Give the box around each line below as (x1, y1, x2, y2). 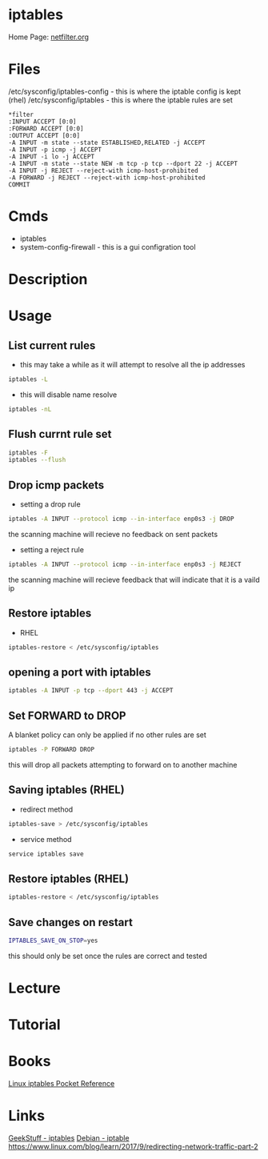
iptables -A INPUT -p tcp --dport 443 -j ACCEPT (8, 687, 174, 695)
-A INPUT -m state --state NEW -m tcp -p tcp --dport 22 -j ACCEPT (8, 159, 238, 167)
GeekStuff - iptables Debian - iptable (8, 1133, 130, 1143)
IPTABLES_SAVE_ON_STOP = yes (8, 936, 98, 944)
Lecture (8, 979, 62, 997)
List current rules (8, 339, 96, 352)
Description (8, 271, 88, 288)
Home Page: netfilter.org (8, 32, 90, 42)
